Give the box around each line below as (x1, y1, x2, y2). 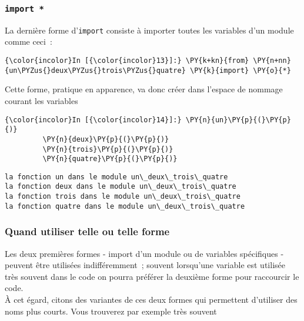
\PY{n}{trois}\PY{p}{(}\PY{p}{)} (42, 145, 173, 153)
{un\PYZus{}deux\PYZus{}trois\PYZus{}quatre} (5, 66, 186, 75)
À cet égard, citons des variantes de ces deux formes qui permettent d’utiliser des (5, 293, 298, 306)
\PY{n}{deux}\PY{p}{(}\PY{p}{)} (42, 135, 169, 143)
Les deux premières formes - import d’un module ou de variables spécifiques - (5, 247, 284, 259)
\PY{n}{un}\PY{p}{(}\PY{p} (185, 115, 291, 124)
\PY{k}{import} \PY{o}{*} (189, 66, 291, 75)
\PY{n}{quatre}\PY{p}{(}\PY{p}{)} (42, 155, 178, 163)
